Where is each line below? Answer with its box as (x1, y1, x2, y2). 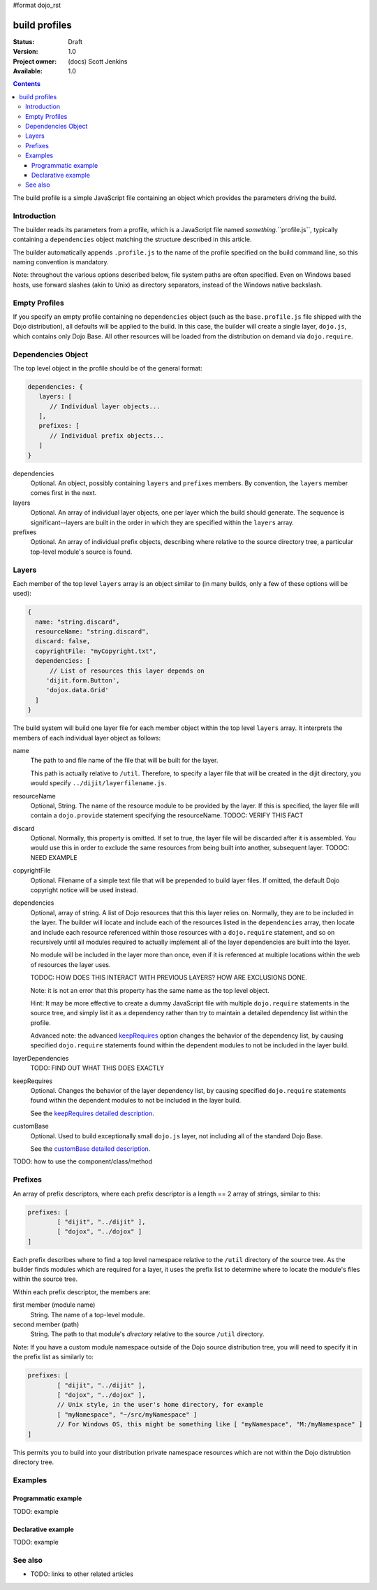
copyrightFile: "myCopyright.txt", (35, 647, 157, 655)
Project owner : (13, 57, 57, 66)
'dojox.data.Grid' (45, 686, 110, 694)
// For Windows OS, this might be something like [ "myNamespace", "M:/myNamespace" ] (57, 1420, 363, 1428)
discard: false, (35, 637, 91, 645)
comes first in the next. (30, 489, 97, 497)
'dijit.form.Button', (45, 677, 120, 685)
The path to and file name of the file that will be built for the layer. (30, 756, 219, 765)
